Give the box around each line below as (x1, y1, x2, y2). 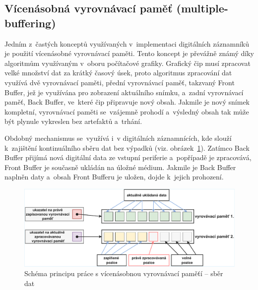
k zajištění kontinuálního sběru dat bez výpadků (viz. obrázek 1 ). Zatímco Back (4, 142, 250, 153)
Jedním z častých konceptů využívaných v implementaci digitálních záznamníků (4, 38, 249, 49)
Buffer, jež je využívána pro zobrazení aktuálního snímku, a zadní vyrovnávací (4, 87, 244, 97)
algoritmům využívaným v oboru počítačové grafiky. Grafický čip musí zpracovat (4, 58, 251, 68)
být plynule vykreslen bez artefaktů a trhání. (4, 116, 142, 126)
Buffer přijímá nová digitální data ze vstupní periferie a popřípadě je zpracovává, (4, 152, 252, 163)
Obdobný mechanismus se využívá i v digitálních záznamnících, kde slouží (4, 132, 232, 143)
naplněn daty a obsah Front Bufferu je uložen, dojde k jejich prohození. (4, 172, 224, 182)
